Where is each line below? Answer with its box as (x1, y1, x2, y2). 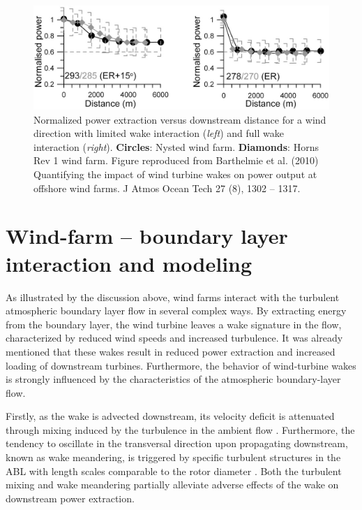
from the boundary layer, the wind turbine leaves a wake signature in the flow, (6, 316, 342, 331)
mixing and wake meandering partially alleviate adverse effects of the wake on (6, 477, 339, 492)
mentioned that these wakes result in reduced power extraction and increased (6, 344, 335, 358)
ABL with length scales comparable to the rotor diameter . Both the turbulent (6, 463, 342, 478)
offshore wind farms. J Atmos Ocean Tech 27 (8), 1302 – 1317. (33, 180, 301, 195)
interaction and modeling (6, 249, 252, 277)
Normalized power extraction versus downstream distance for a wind (33, 112, 326, 126)
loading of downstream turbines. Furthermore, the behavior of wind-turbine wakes (6, 358, 356, 372)
